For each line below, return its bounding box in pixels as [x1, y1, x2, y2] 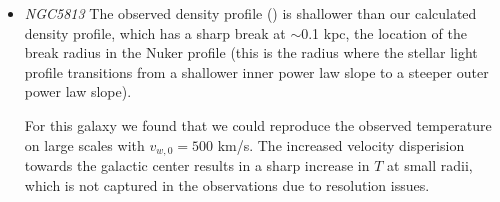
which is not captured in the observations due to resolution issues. [24, 174, 430, 195]
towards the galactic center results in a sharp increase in [24, 155, 370, 176]
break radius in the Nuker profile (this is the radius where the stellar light [24, 42, 478, 63]
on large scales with [24, 134, 145, 155]
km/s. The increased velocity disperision [217, 134, 465, 155]
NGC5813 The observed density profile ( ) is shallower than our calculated [24, 3, 477, 23]
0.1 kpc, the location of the [301, 22, 467, 43]
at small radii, [387, 155, 473, 176]
